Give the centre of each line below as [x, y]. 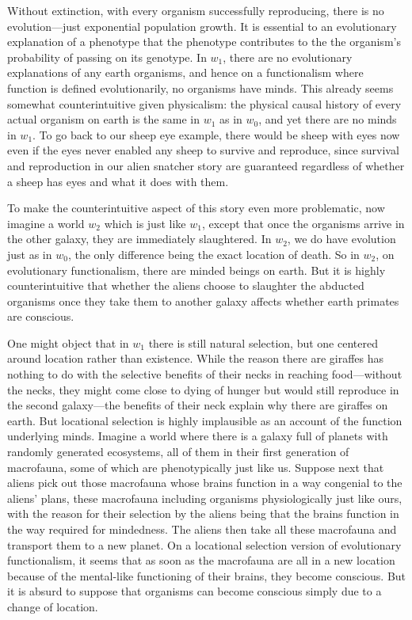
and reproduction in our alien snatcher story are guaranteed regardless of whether [206, 165]
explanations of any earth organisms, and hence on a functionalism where [185, 72]
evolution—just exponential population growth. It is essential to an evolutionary [202, 26]
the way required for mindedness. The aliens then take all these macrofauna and [202, 529]
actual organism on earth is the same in [103, 119]
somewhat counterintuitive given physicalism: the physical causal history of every [204, 103]
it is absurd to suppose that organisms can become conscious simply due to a [195, 591]
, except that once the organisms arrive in [303, 223]
